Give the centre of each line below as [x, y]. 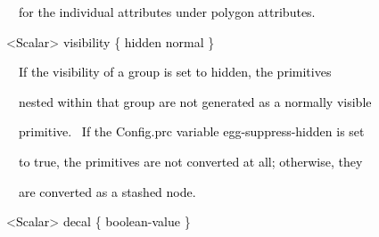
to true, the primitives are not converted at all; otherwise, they [190, 161]
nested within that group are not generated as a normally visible [195, 101]
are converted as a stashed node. [107, 191]
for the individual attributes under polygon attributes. [167, 12]
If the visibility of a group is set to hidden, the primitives [175, 72]
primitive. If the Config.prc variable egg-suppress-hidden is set [191, 131]
